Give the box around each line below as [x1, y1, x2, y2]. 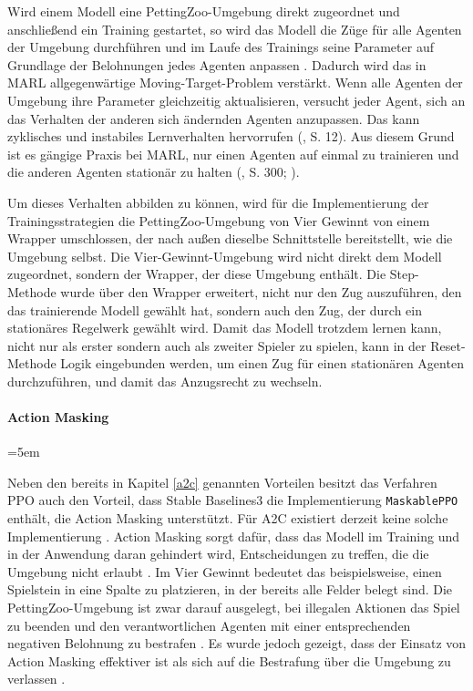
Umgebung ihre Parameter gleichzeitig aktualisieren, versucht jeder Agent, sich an [7, 90, 466, 109]
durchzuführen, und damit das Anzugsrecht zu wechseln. [7, 371, 323, 390]
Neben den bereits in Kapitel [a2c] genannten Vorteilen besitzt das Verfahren [7, 472, 437, 491]
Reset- [430, 335, 466, 355]
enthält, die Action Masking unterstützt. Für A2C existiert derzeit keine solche [7, 509, 448, 528]
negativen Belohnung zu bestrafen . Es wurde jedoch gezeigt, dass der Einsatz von [7, 634, 467, 653]
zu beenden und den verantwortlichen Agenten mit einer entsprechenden [7, 615, 411, 634]
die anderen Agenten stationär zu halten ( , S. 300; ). [7, 162, 300, 181]
